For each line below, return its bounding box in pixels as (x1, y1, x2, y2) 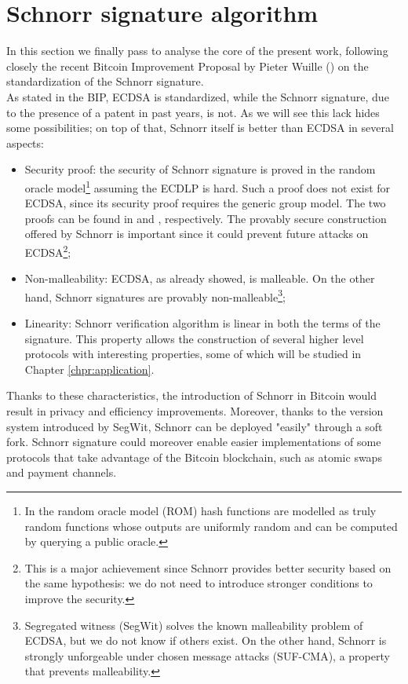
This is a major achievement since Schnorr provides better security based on (24, 559, 392, 576)
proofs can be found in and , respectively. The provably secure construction (24, 210, 387, 226)
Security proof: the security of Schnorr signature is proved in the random (24, 161, 376, 177)
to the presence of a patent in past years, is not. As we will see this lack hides (6, 104, 380, 120)
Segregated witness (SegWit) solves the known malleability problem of (24, 616, 363, 633)
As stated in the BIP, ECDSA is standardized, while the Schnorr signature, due (6, 88, 389, 104)
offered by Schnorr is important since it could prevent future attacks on (24, 225, 369, 242)
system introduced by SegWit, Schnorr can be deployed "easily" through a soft (6, 418, 383, 434)
